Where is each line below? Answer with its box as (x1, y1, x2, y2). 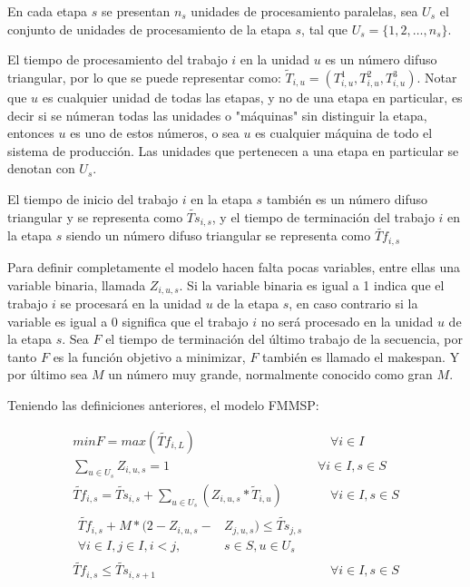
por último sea (7, 365, 88, 384)
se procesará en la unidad (60, 293, 201, 312)
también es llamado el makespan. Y (262, 347, 460, 366)
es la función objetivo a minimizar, (53, 347, 246, 366)
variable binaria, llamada (7, 275, 146, 294)
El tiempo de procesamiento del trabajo (7, 50, 228, 69)
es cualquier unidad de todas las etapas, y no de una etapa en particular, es (42, 88, 463, 106)
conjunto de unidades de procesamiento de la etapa (7, 19, 291, 38)
